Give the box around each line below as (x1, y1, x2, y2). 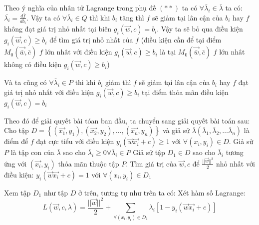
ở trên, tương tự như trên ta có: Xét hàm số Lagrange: (78, 187, 246, 197)
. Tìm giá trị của (126, 158, 177, 168)
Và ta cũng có (4, 77, 47, 87)
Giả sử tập (133, 147, 165, 157)
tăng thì (119, 12, 144, 22)
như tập (43, 187, 68, 197)
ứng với (4, 158, 27, 168)
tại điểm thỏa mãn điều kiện (141, 86, 229, 97)
